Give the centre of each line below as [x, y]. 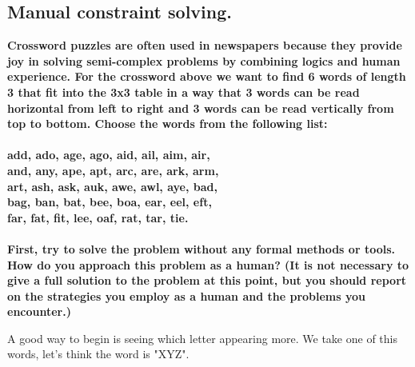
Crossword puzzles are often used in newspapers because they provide [205, 45]
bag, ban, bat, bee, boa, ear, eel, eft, [110, 202]
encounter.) [39, 311]
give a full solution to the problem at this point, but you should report [207, 280]
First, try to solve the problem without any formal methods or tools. [201, 248]
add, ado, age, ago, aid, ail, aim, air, [109, 155]
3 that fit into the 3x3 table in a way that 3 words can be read [184, 92]
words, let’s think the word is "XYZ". [98, 354]
